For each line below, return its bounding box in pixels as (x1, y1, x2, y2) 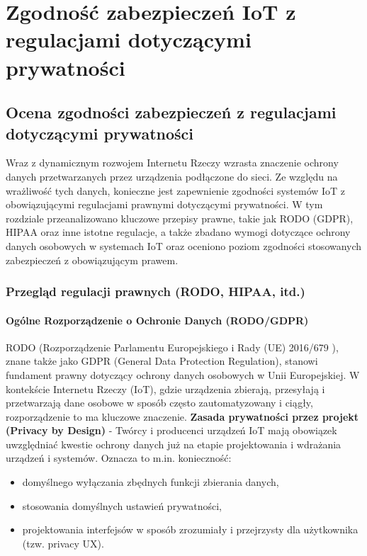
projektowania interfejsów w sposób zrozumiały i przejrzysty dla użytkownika (22, 522, 358, 537)
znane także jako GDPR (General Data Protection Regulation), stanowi (6, 353, 318, 368)
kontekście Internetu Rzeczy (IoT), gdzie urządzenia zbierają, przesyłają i (6, 381, 325, 396)
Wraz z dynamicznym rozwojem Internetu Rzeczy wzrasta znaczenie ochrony (6, 155, 339, 170)
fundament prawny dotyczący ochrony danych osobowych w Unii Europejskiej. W (6, 367, 360, 382)
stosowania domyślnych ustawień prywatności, (22, 498, 222, 513)
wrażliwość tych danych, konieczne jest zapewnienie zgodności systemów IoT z (6, 183, 346, 198)
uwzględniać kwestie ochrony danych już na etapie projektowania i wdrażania (6, 436, 341, 451)
